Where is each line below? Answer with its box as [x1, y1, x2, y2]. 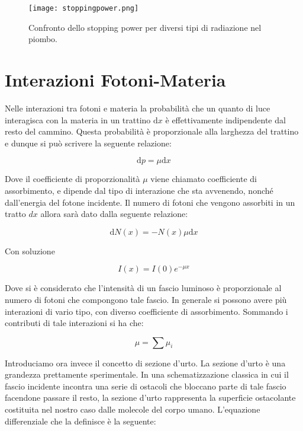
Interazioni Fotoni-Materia [5, 68, 226, 92]
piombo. [28, 33, 58, 45]
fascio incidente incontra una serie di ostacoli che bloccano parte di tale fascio [5, 379, 286, 392]
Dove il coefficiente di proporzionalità [5, 173, 140, 185]
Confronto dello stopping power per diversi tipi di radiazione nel [28, 21, 262, 33]
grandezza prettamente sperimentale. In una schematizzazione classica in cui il [5, 368, 289, 381]
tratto [5, 207, 26, 220]
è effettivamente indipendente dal [165, 113, 286, 126]
